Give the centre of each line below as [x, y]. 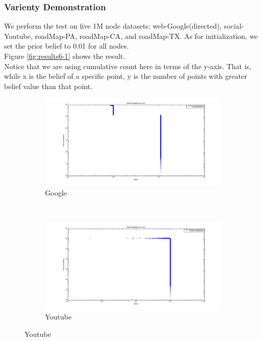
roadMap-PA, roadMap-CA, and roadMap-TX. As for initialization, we [146, 36]
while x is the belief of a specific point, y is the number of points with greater [126, 76]
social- [234, 26]
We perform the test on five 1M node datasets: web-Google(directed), [113, 26]
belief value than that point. [48, 86]
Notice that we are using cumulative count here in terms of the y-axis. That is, [128, 66]
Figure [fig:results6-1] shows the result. [65, 56]
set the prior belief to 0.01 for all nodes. [67, 46]
